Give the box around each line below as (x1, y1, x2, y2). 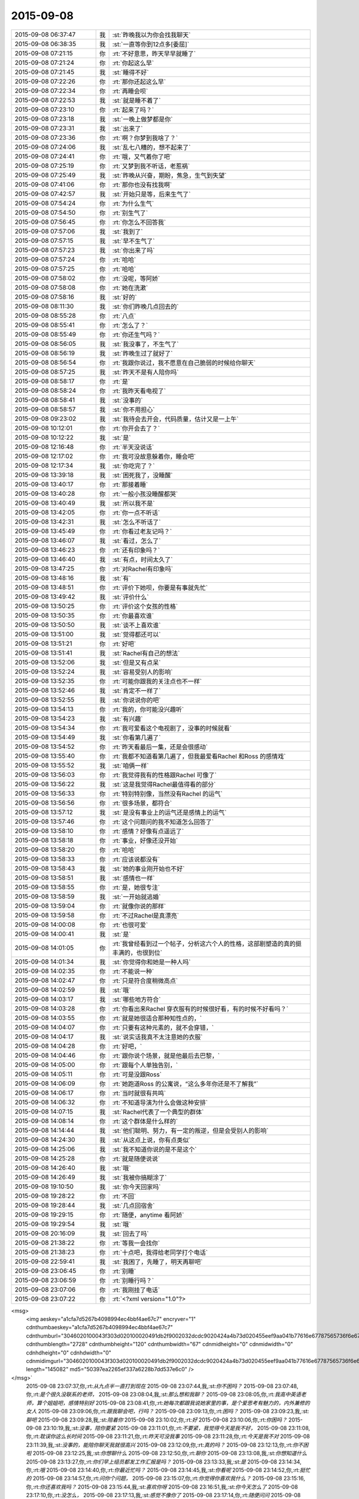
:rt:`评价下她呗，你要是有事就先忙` (112, 583, 208, 592)
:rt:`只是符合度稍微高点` (112, 976, 178, 985)
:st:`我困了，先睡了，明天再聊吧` (112, 1257, 203, 1266)
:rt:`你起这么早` (112, 59, 154, 67)
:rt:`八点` (112, 312, 136, 320)
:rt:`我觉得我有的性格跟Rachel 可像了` (112, 770, 217, 779)
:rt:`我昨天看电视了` (112, 387, 166, 395)
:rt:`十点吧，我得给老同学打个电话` (112, 1248, 208, 1256)
